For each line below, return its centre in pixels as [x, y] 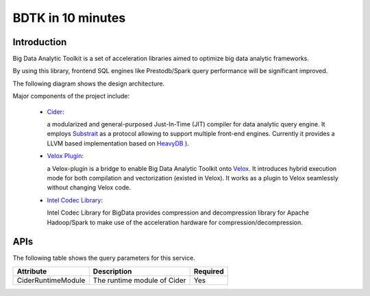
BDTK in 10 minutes [69, 18]
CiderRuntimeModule [51, 280]
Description [112, 271]
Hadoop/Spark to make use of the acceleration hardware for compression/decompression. [175, 222]
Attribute [32, 271]
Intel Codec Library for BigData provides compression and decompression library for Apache [178, 213]
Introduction [40, 42]
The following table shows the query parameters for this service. [104, 258]
